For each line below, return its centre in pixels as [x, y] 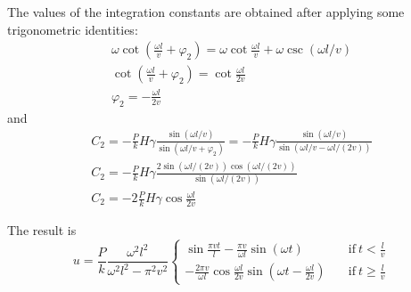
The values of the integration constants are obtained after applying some [206, 12]
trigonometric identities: [73, 29]
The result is [42, 229]
